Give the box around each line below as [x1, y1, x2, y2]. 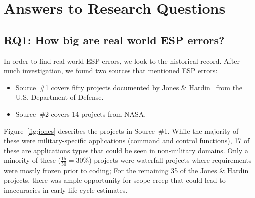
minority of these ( [4, 155, 61, 165]
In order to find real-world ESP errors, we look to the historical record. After [4, 55, 240, 66]
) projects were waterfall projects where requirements [89, 155, 252, 165]
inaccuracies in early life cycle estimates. [4, 184, 128, 195]
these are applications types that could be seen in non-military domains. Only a [4, 145, 248, 155]
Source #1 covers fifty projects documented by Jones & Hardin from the [15, 82, 243, 92]
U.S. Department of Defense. [15, 92, 104, 102]
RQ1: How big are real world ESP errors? [4, 32, 225, 47]
